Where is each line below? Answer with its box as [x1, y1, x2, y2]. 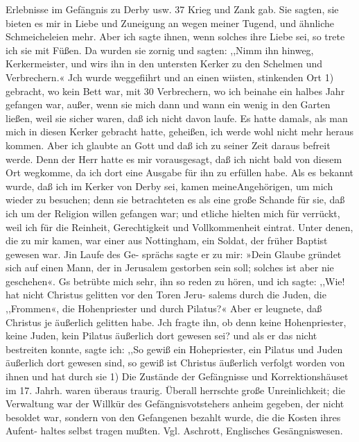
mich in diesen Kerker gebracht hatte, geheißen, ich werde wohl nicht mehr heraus [6, 124, 354, 139]
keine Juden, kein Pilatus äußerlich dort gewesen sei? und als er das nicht [6, 328, 317, 343]
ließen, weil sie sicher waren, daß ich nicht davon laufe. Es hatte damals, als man [6, 110, 348, 125]
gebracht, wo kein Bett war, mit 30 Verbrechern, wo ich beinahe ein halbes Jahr [6, 83, 345, 98]
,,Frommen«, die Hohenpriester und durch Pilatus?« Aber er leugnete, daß [6, 301, 322, 316]
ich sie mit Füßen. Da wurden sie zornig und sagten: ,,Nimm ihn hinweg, [6, 42, 314, 57]
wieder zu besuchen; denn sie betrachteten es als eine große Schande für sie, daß [6, 192, 345, 207]
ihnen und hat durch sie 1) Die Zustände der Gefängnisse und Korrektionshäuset [6, 369, 349, 384]
